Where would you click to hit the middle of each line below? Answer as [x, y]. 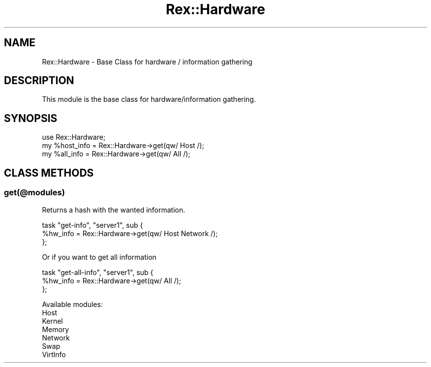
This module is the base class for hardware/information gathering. [149, 99]
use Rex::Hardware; [74, 137]
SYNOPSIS [31, 118]
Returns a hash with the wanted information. [114, 210]
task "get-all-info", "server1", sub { [98, 272]
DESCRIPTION [39, 81]
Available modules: [72, 304]
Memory [56, 329]
